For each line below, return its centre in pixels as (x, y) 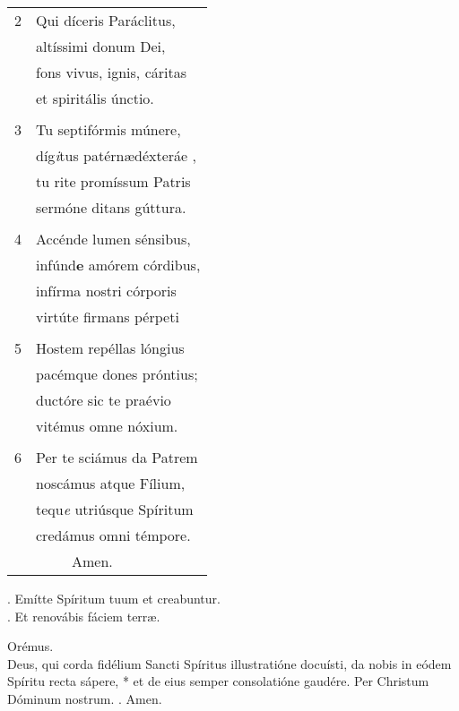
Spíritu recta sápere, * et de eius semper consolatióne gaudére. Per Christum (218, 681)
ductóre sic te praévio (104, 400)
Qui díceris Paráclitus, (106, 20)
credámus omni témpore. (113, 535)
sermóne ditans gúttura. (111, 207)
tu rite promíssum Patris (113, 181)
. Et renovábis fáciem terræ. (84, 616)
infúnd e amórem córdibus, (118, 265)
